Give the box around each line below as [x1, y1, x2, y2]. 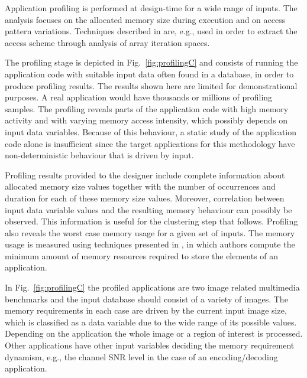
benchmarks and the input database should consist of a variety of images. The [5, 292, 288, 305]
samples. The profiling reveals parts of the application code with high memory [5, 102, 289, 115]
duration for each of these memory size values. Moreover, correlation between [5, 191, 285, 204]
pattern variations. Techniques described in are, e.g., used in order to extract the [5, 25, 298, 37]
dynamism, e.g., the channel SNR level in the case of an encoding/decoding [5, 350, 278, 363]
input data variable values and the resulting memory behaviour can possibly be [5, 203, 292, 216]
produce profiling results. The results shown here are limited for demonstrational [5, 79, 298, 92]
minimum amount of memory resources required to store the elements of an [5, 249, 279, 262]
